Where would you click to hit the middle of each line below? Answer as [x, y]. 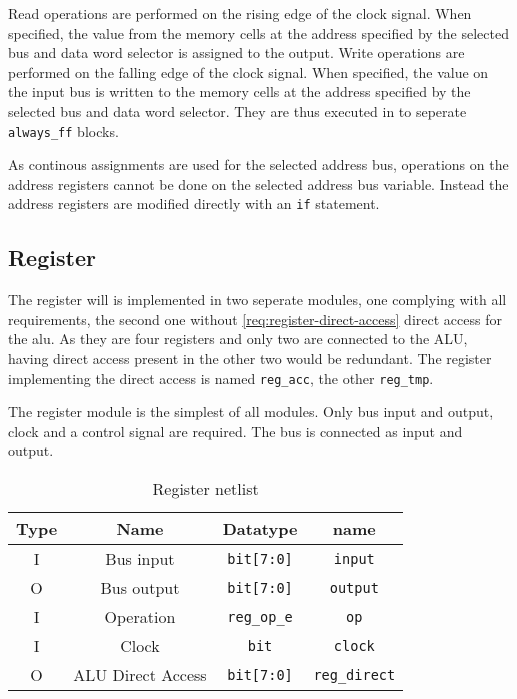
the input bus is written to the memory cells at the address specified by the [239, 91]
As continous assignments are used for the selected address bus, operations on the [258, 164]
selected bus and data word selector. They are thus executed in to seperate [237, 110]
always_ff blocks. [63, 130]
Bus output [140, 588]
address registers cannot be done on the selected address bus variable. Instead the [258, 183]
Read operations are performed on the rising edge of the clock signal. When [240, 13]
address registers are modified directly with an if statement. [194, 203]
